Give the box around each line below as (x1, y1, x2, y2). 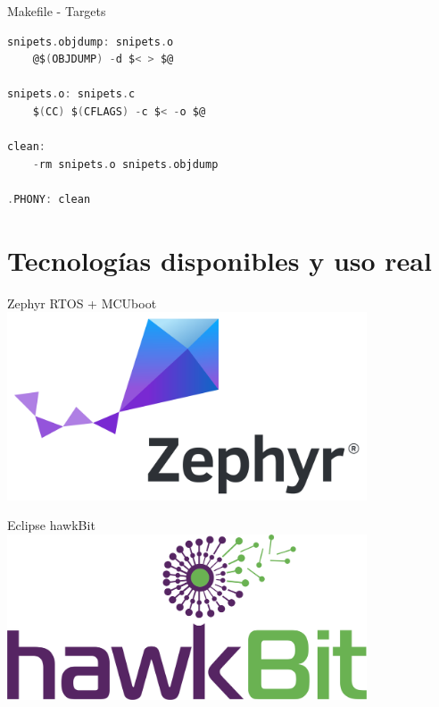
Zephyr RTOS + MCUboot (7, 293, 157, 312)
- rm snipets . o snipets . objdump (32, 157, 219, 171)
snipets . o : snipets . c (7, 88, 136, 101)
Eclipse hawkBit (7, 516, 95, 534)
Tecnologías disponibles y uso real (7, 241, 432, 278)
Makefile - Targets (7, 2, 106, 20)
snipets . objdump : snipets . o (7, 35, 174, 48)
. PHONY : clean (7, 192, 91, 206)
